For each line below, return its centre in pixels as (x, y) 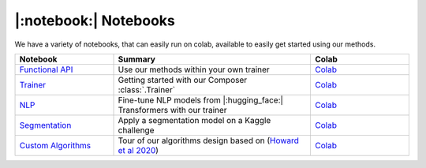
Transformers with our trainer (173, 110)
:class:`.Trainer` (147, 89)
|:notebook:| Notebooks (95, 21)
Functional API (46, 69)
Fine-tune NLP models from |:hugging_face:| (201, 100)
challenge (136, 130)
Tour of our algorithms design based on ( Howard (209, 140)
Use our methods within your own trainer (194, 69)
